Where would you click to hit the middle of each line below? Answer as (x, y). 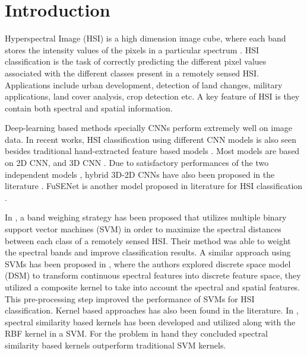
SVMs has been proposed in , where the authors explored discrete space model (148, 263)
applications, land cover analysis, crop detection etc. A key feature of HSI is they (152, 96)
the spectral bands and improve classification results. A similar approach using (148, 252)
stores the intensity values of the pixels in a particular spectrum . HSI (132, 49)
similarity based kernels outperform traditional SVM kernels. (115, 345)
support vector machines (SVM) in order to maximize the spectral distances (143, 229)
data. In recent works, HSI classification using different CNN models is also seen (151, 139)
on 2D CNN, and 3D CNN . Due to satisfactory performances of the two (137, 163)
